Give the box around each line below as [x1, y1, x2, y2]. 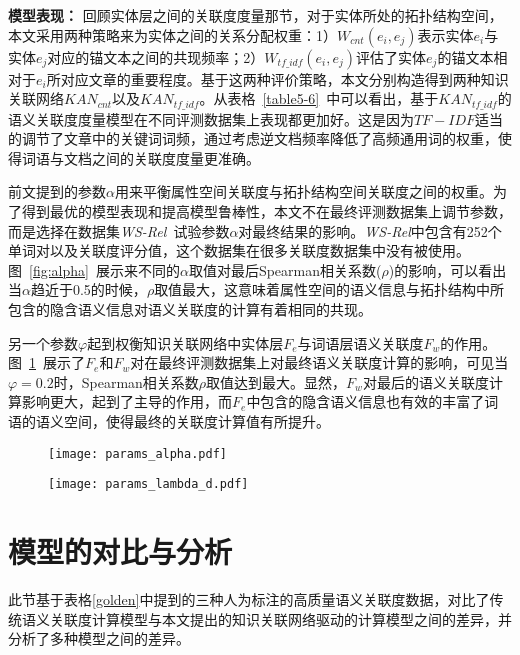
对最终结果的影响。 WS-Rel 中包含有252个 [238, 220, 502, 241]
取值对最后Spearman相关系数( [188, 259, 382, 280]
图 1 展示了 [8, 352, 85, 373]
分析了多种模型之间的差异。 [8, 628, 190, 649]
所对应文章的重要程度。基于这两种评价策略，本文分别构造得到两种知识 [46, 68, 509, 89]
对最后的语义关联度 [362, 371, 489, 392]
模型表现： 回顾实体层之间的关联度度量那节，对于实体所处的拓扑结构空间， [8, 5, 503, 25]
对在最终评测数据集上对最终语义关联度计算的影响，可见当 [130, 352, 509, 373]
